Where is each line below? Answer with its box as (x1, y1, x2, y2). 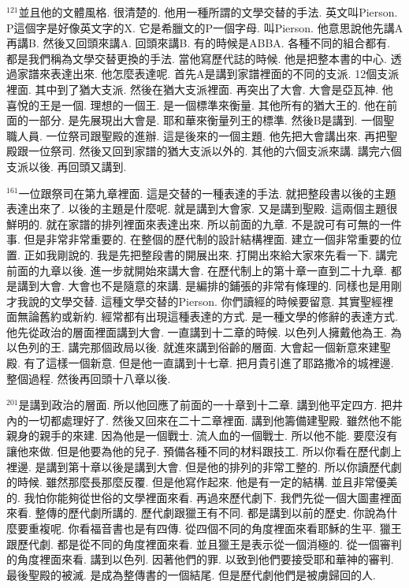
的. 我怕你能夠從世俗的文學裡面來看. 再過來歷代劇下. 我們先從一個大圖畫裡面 (6, 489, 402, 505)
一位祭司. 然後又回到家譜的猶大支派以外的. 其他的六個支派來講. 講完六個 (28, 143, 402, 159)
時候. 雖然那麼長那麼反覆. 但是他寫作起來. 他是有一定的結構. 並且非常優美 (17, 474, 398, 490)
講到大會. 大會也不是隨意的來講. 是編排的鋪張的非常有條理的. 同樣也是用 (17, 277, 391, 294)
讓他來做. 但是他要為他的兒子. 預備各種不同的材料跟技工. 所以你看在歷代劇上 (6, 443, 402, 460)
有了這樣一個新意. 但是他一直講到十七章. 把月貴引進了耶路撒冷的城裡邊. (24, 355, 394, 371)
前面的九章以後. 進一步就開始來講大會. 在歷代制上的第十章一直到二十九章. (6, 262, 387, 278)
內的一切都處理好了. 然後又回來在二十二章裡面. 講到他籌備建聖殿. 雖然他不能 (6, 411, 402, 428)
